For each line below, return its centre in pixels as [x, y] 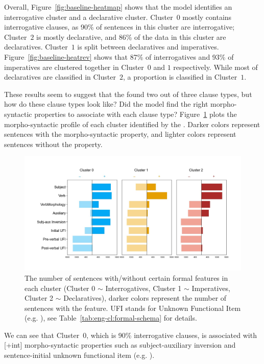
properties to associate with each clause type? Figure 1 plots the [136, 114]
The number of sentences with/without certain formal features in [126, 277]
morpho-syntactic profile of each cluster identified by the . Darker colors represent [132, 124]
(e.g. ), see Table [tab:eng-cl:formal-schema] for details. [111, 318]
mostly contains [207, 17]
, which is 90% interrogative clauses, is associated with [172, 335]
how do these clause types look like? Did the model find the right [106, 104]
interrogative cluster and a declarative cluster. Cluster [89, 17]
